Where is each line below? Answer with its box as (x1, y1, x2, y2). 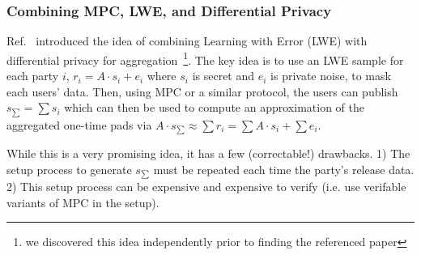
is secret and (192, 67, 255, 84)
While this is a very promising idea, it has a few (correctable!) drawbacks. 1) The (6, 145, 410, 162)
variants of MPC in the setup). (6, 193, 159, 210)
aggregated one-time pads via (6, 116, 152, 133)
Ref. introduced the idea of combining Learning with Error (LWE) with (6, 32, 368, 49)
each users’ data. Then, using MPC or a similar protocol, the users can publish (6, 83, 398, 100)
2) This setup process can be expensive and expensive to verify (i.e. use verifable (6, 178, 406, 195)
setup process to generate (6, 160, 132, 177)
